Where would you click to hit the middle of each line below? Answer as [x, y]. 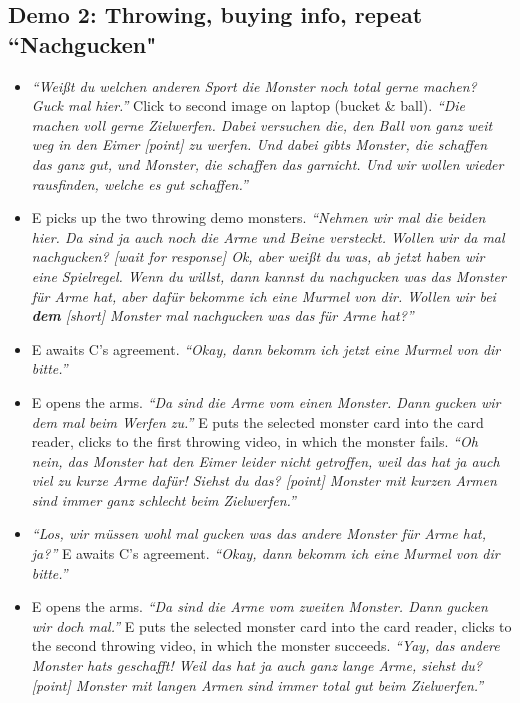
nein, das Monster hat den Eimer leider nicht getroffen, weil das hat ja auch [265, 460]
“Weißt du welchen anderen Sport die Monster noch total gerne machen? [254, 85]
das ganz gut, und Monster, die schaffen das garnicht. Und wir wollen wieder [267, 163]
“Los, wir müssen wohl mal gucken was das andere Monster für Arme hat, [259, 533]
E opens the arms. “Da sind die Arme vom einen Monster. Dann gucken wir [266, 401]
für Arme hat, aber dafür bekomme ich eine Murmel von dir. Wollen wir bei [263, 295]
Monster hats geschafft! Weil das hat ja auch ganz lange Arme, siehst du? [257, 665]
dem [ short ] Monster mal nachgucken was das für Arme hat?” [222, 315]
